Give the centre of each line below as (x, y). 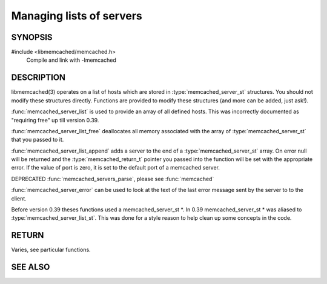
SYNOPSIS (32, 37)
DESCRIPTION (38, 78)
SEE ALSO (31, 267)
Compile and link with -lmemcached (71, 60)
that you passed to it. (38, 140)
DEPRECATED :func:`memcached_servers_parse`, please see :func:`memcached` (113, 179)
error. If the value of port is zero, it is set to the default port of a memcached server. (116, 168)
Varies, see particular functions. (51, 250)
